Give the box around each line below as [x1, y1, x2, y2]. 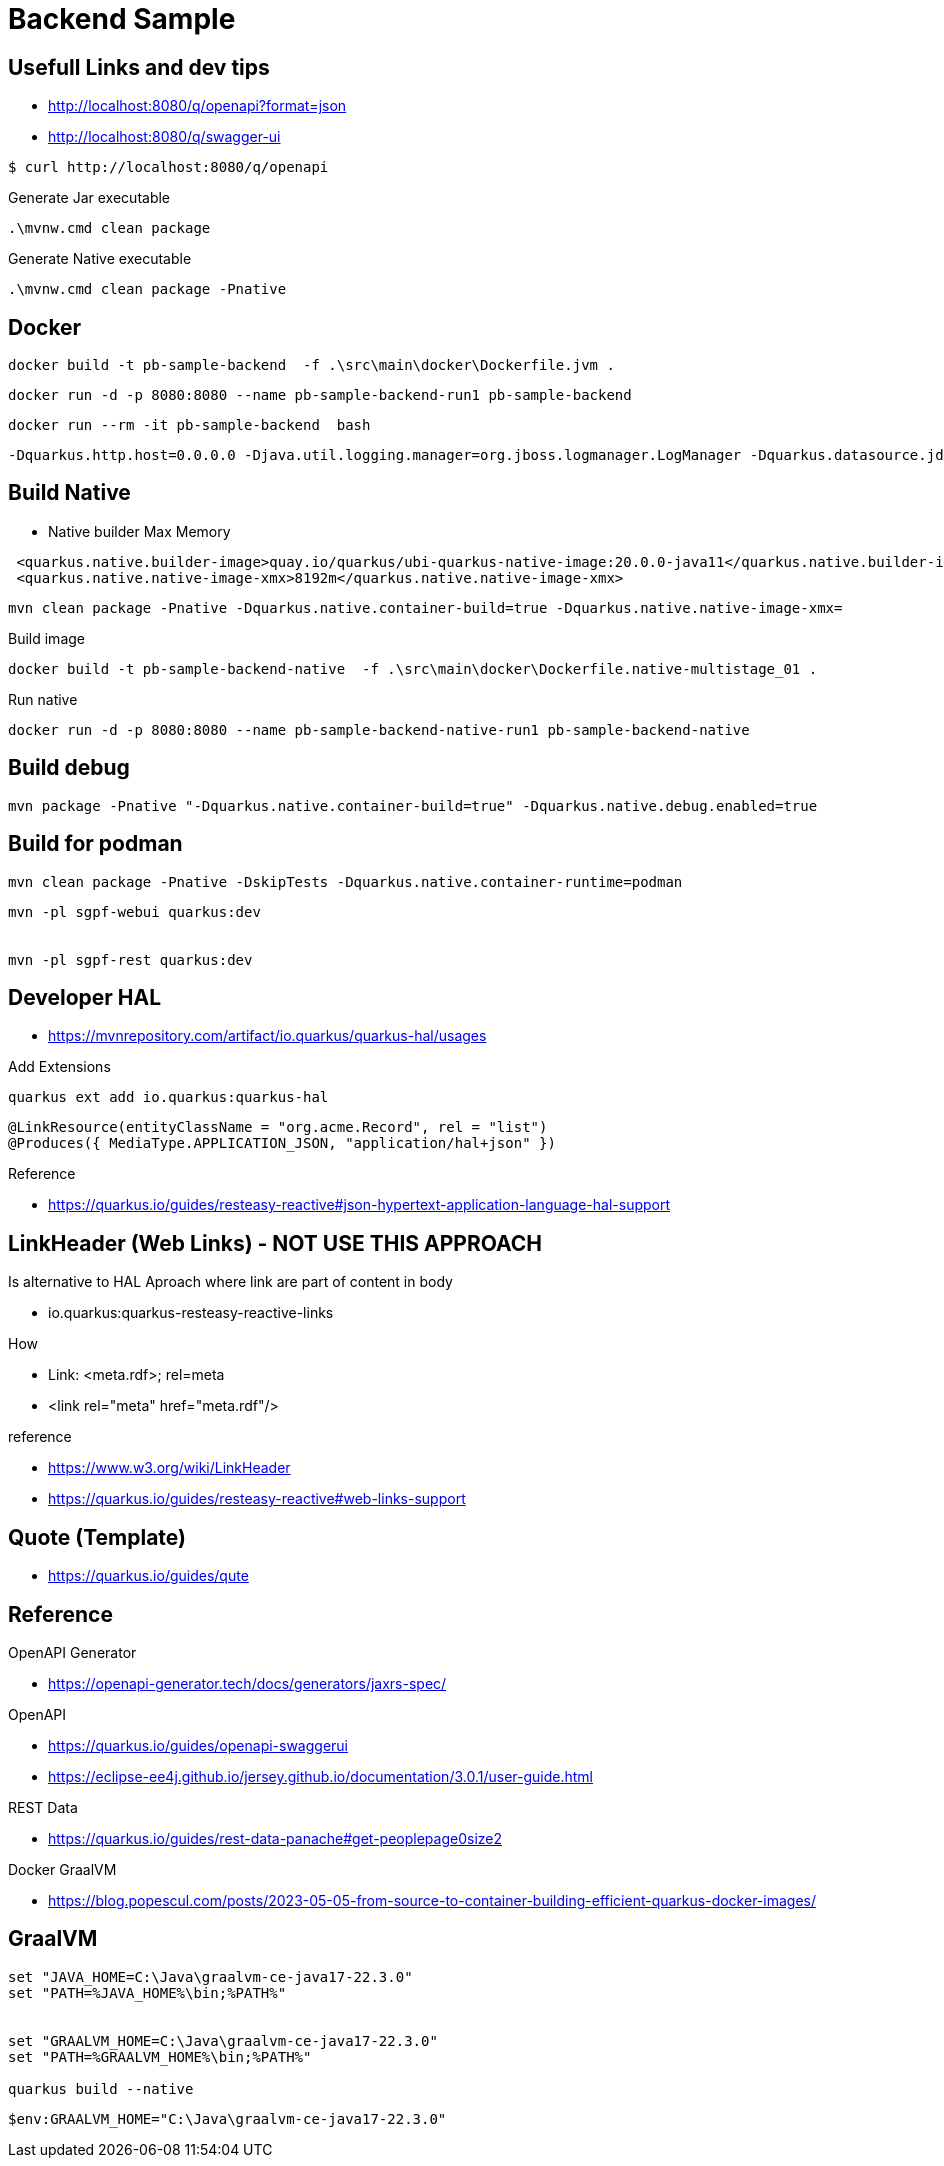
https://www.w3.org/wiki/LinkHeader [48, 1459, 291, 1477]
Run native [8, 690, 78, 708]
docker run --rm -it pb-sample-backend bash [8, 417, 371, 434]
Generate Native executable [8, 250, 192, 268]
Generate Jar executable [8, 189, 171, 207]
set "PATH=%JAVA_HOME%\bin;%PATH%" [8, 1984, 287, 2001]
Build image [8, 629, 85, 647]
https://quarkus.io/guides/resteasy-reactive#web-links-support [48, 1490, 466, 1508]
